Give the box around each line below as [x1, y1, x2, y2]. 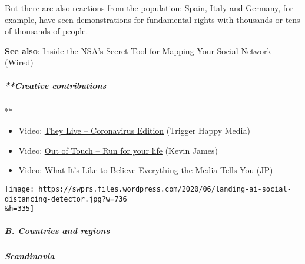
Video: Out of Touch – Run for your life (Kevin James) [18, 144, 218, 156]
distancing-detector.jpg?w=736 [5, 194, 127, 203]
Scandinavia [5, 250, 55, 262]
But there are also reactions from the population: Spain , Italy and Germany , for [5, 2, 293, 14]
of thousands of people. [5, 25, 88, 37]
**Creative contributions [5, 79, 107, 91]
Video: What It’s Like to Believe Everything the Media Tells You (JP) [18, 164, 273, 176]
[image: [5, 184, 35, 193]
